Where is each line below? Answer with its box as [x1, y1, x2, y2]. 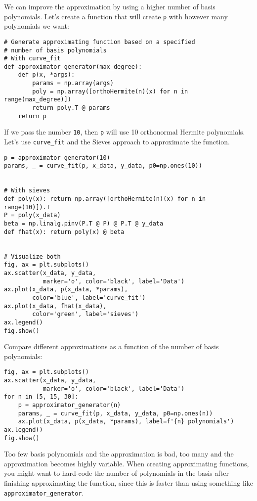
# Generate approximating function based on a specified [4, 38, 195, 46]
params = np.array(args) [32, 80, 114, 87]
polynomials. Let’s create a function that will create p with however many [4, 11, 228, 21]
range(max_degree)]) [4, 96, 72, 103]
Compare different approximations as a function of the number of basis [4, 341, 219, 352]
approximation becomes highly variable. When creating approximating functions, [4, 458, 249, 468]
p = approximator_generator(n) [18, 401, 121, 409]
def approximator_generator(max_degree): [4, 63, 142, 70]
